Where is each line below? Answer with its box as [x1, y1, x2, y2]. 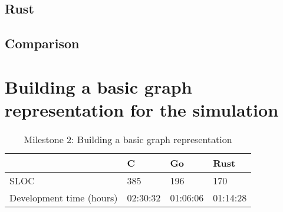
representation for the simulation [5, 97, 279, 121]
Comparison [5, 34, 80, 52]
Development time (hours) [9, 190, 118, 204]
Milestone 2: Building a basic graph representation [24, 132, 232, 146]
